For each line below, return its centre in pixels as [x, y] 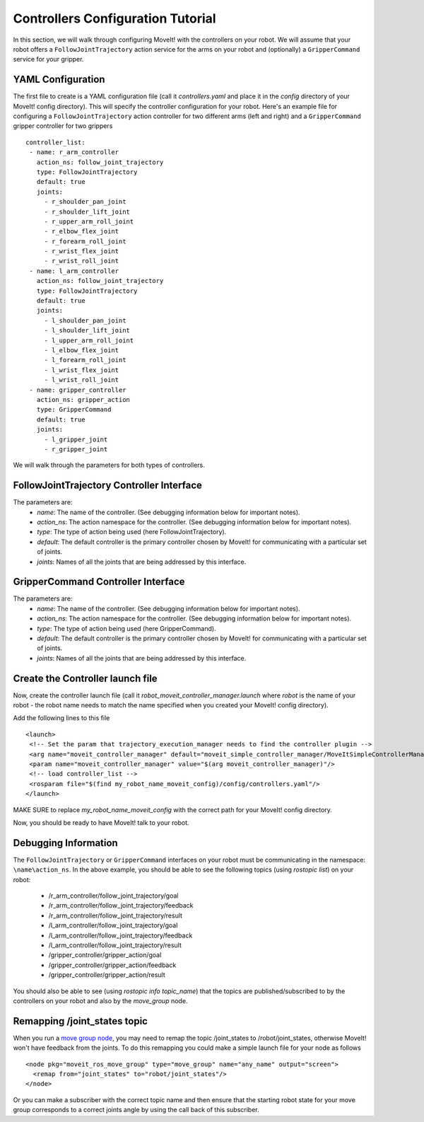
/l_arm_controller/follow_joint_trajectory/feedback [120, 935]
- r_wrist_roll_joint [82, 261]
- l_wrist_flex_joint [82, 370]
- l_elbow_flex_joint [82, 350]
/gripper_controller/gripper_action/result [107, 975]
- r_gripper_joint [76, 449]
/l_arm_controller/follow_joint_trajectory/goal [113, 925]
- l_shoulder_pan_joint [85, 320]
